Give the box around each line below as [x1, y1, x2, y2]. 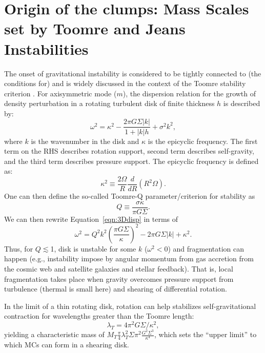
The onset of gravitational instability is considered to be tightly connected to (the [4, 68, 261, 78]
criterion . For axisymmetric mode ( [4, 88, 117, 98]
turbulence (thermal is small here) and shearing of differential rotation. [4, 283, 227, 294]
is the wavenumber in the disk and [31, 135, 139, 146]
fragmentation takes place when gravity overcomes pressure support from [4, 273, 234, 284]
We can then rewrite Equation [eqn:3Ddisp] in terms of [4, 213, 178, 224]
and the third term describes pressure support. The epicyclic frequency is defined [4, 155, 259, 166]
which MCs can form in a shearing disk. [4, 339, 129, 350]
